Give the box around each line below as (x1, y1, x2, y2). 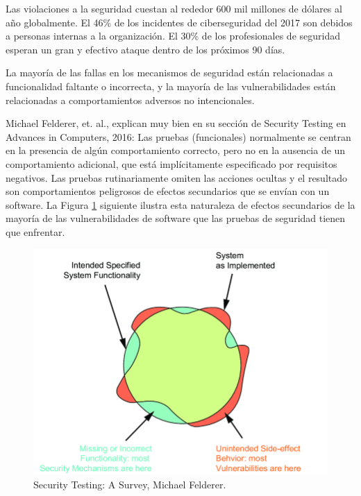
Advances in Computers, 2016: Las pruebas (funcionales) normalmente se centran (6, 129, 351, 144)
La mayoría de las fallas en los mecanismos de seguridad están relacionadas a (6, 65, 333, 80)
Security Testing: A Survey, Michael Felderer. (33, 477, 226, 491)
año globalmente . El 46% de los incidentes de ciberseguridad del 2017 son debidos (6, 15, 353, 29)
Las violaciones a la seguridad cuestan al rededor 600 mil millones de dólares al (6, 1, 342, 15)
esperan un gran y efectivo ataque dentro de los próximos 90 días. (6, 42, 285, 56)
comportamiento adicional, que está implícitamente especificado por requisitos (6, 156, 337, 171)
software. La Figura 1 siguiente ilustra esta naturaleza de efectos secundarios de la (6, 197, 355, 212)
